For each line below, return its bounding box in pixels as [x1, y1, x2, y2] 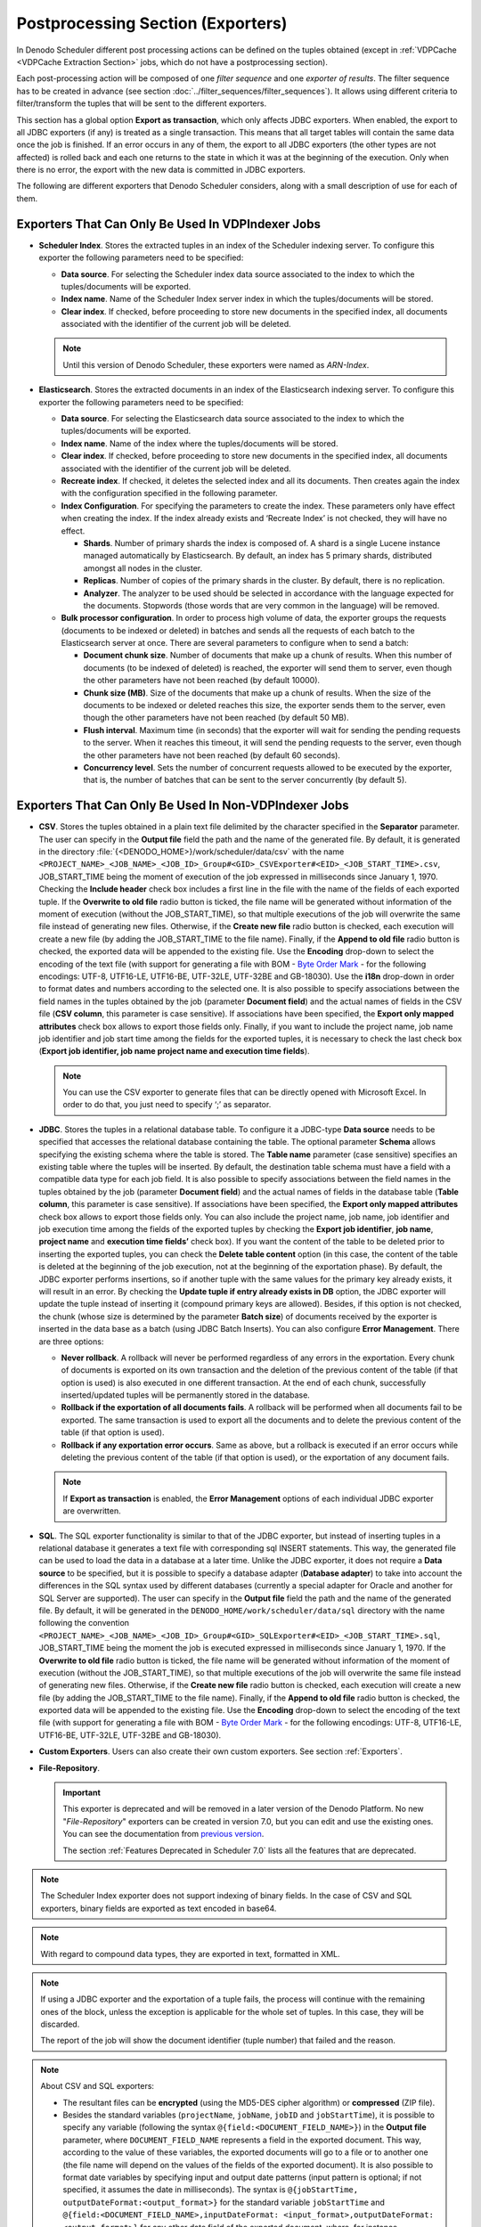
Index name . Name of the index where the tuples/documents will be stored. [61, 437, 338, 449]
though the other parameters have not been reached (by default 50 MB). [83, 713, 349, 723]
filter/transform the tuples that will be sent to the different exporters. [16, 98, 267, 109]
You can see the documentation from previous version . [62, 1829, 265, 1840]
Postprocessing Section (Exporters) [16, 13, 288, 33]
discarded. [40, 2019, 80, 2030]
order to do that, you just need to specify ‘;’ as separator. [62, 1099, 272, 1110]
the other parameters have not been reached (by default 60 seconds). [83, 749, 340, 761]
